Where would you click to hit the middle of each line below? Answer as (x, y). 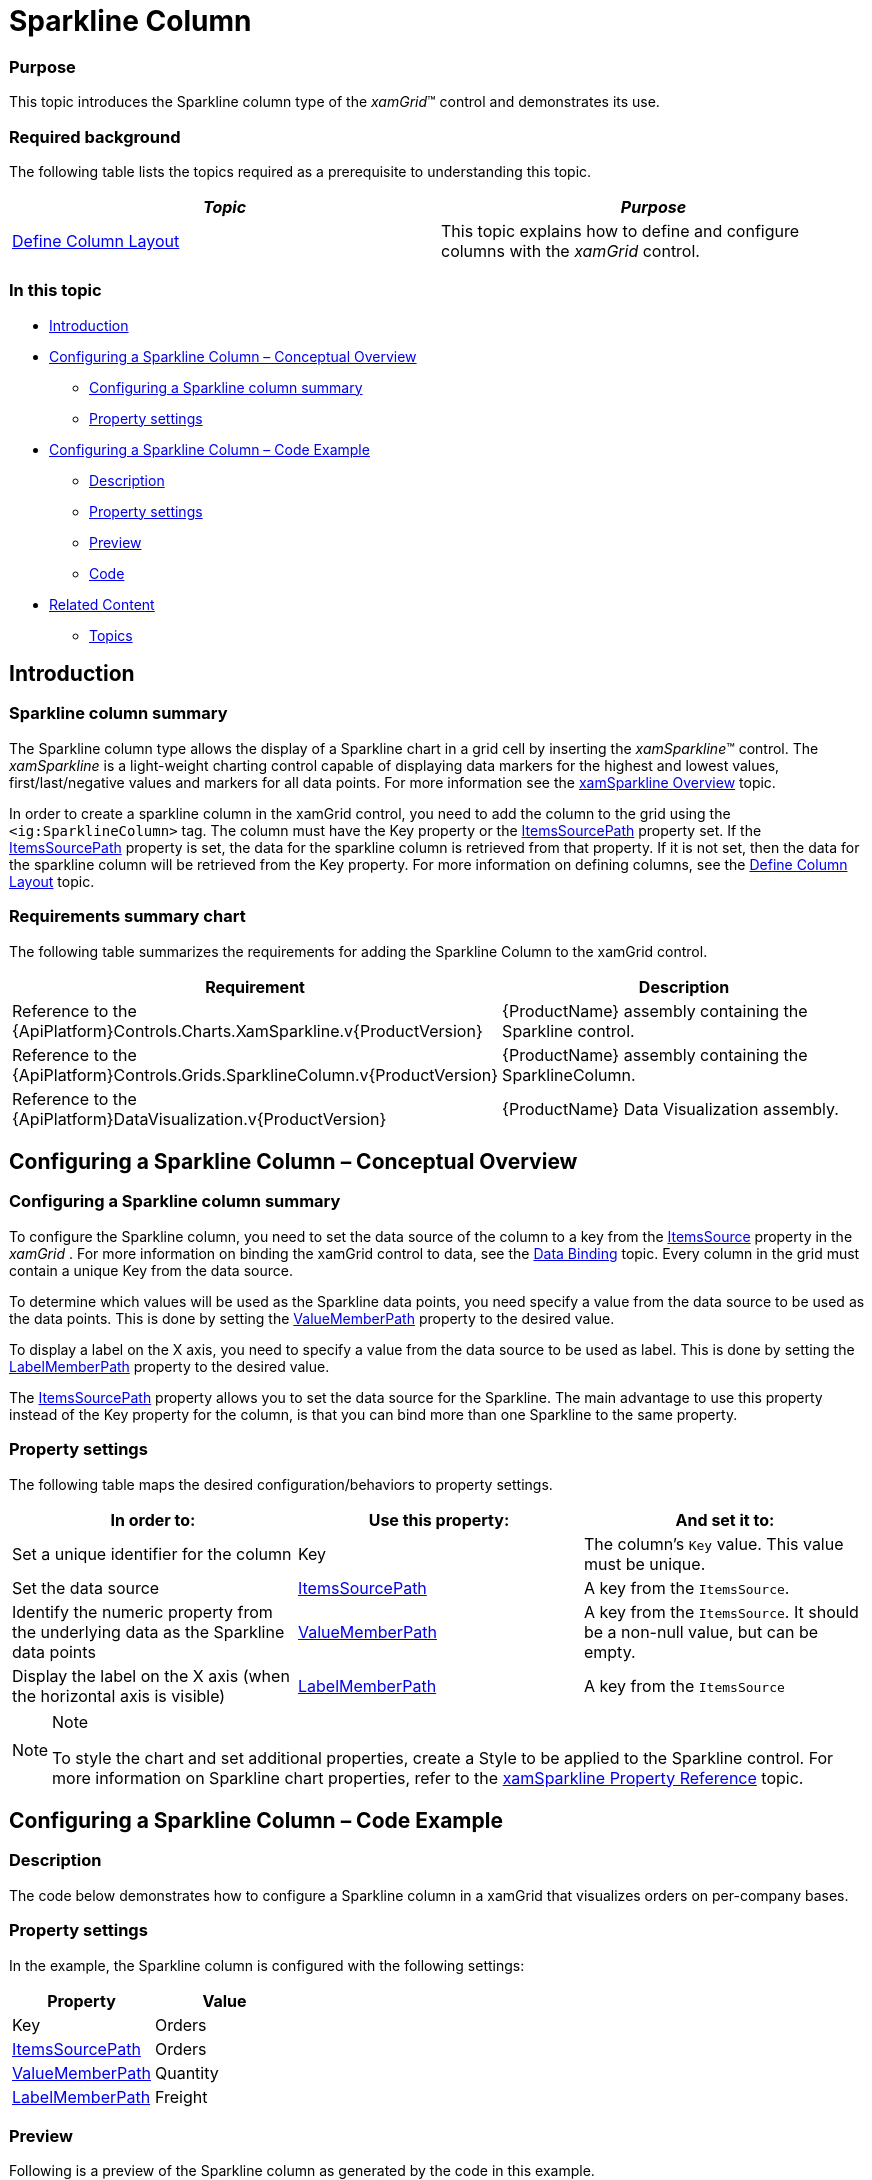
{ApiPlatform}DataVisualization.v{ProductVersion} (199, 1118)
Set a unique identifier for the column (152, 1553)
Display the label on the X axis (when (151, 1675)
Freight (181, 2096)
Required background (95, 136)
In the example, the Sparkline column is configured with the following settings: (267, 1965)
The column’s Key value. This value (713, 1543)
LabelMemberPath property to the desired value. (169, 1366)
